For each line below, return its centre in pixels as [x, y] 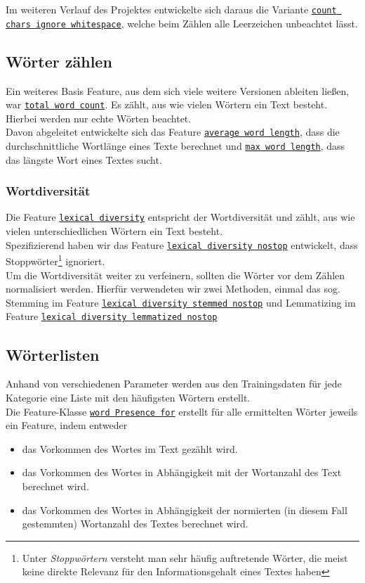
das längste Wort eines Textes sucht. [84, 159]
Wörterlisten [53, 354]
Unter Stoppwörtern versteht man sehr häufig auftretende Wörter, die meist [185, 557]
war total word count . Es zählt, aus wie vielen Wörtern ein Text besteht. [167, 104]
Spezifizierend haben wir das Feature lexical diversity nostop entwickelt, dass [182, 244]
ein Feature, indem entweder [67, 425]
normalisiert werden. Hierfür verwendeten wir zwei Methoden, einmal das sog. [173, 289]
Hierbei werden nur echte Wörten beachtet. [99, 118]
